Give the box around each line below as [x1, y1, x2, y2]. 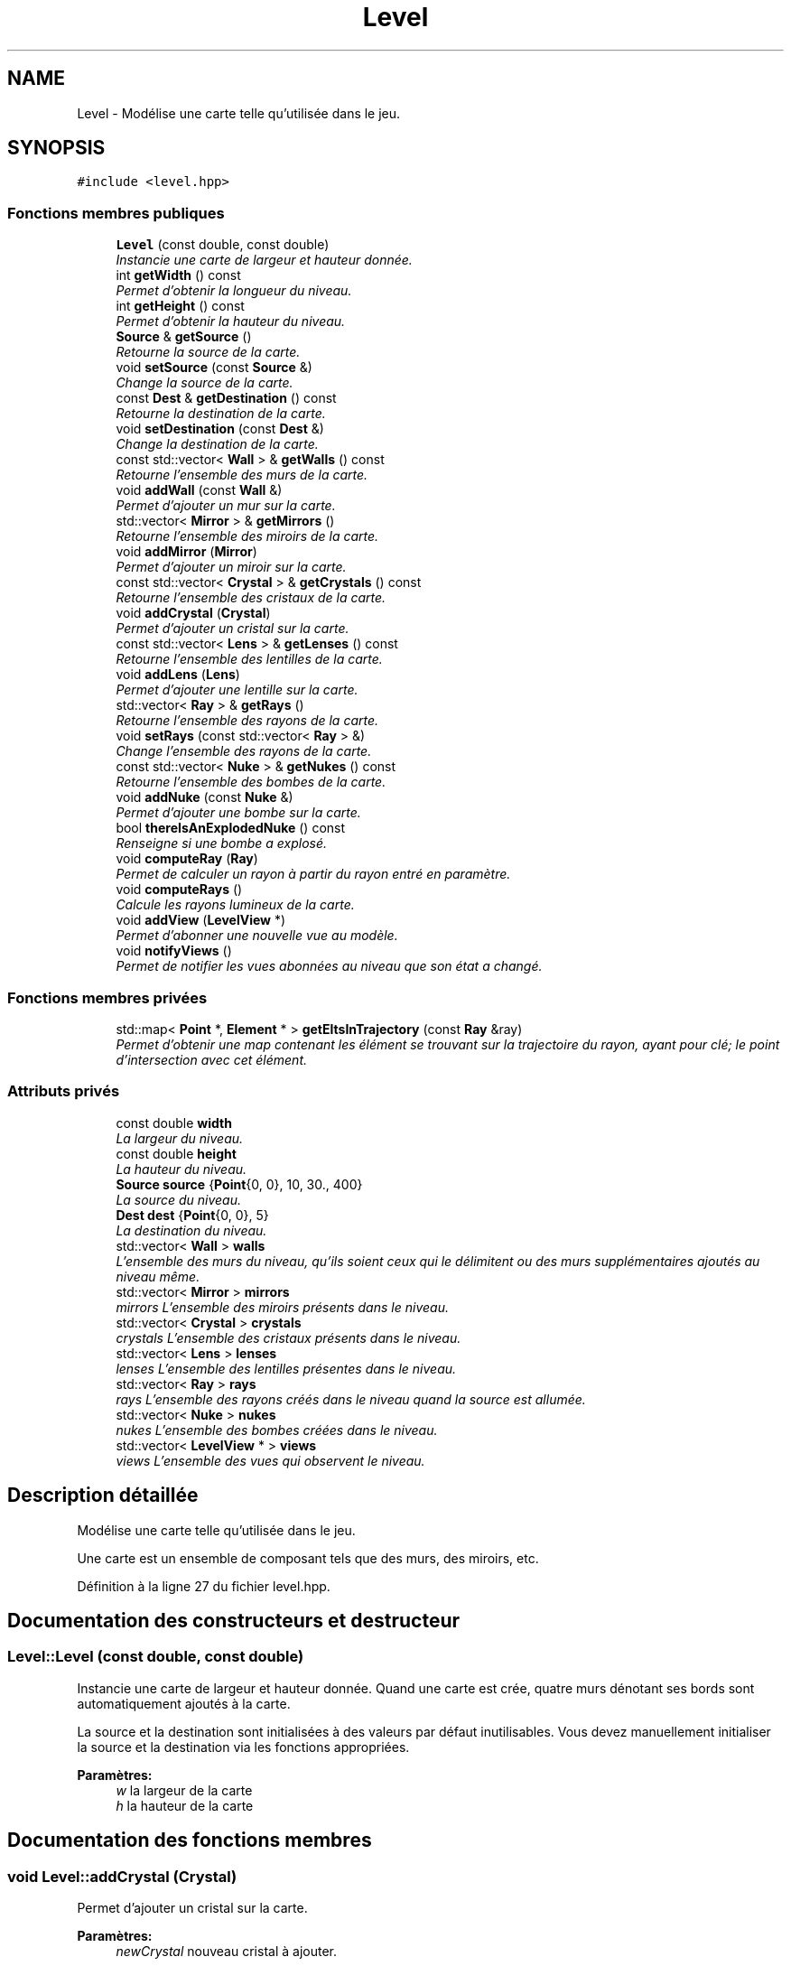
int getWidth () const [116, 267, 241, 284]
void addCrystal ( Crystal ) [116, 605, 271, 621]
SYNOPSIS [7, 136, 106, 160]
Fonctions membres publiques [7, 203, 225, 222]
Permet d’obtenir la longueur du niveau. [116, 283, 352, 299]
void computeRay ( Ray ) [116, 851, 258, 867]
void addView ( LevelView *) [116, 912, 286, 928]
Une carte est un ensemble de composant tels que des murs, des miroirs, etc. [77, 1550, 539, 1566]
